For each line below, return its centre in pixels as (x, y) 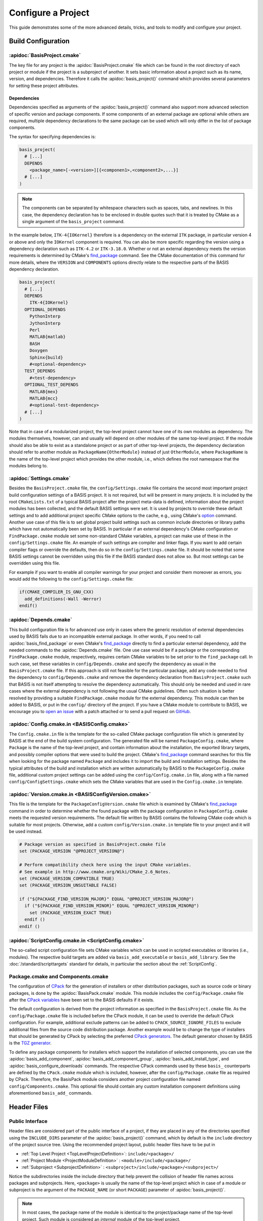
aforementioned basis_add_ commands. (51, 1093)
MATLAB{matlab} (47, 337)
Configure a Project (49, 13)
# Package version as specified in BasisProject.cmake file (93, 844)
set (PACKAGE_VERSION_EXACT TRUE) (71, 913)
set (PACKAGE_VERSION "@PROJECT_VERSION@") (72, 851)
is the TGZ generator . (30, 1043)
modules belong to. (28, 466)
